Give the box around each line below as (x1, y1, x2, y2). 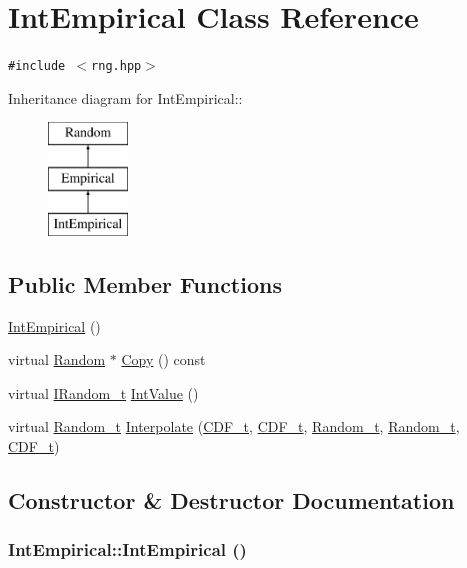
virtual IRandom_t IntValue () (8, 382, 199, 403)
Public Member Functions (8, 268, 282, 299)
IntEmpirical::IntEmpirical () (8, 537, 247, 562)
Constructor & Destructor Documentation (8, 484, 455, 515)
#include (8, 59, 66, 74)
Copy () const (121, 349, 206, 370)
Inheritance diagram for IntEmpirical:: (8, 87, 243, 108)
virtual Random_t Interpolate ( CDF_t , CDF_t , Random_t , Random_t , (8, 416, 460, 437)
